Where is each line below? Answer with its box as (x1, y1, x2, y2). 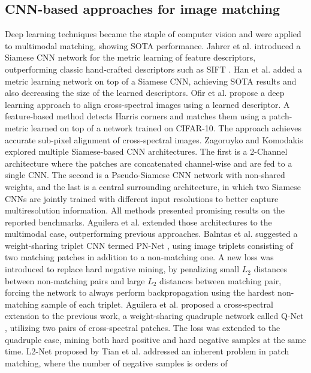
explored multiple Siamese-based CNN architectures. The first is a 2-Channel (5, 145, 288, 158)
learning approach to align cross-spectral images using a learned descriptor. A (5, 98, 290, 110)
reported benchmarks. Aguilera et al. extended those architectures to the (5, 215, 272, 228)
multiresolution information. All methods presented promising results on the (5, 204, 285, 216)
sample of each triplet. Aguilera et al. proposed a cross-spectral (41, 297, 273, 310)
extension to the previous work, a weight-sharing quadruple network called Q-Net (5, 309, 304, 322)
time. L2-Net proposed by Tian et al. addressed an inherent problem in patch (5, 345, 289, 357)
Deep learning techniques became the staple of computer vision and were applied (5, 28, 301, 40)
